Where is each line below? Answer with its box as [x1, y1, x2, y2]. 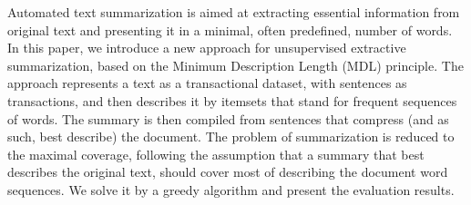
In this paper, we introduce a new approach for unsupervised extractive [7, 38, 406, 57]
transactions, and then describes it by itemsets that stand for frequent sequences [7, 91, 457, 110]
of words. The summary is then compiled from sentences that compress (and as [7, 109, 449, 128]
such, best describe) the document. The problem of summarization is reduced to [7, 127, 455, 146]
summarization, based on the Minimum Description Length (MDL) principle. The [7, 55, 464, 74]
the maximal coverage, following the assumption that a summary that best [7, 144, 425, 163]
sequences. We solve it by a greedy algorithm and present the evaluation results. [7, 180, 455, 199]
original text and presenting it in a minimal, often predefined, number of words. [7, 20, 453, 39]
